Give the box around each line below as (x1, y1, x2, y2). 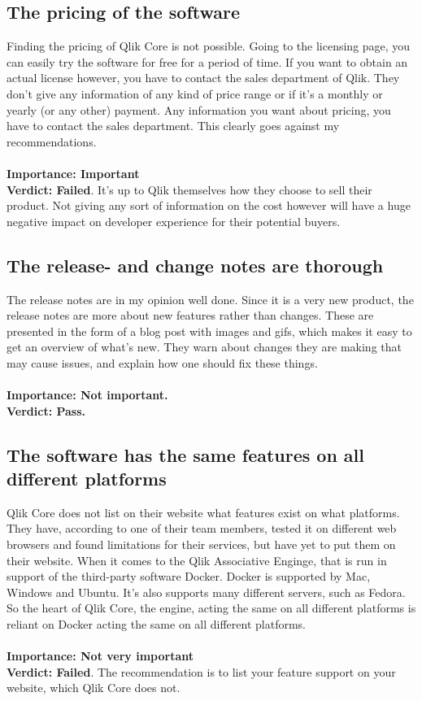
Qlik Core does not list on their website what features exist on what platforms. (7, 503, 400, 520)
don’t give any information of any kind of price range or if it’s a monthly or (7, 85, 383, 102)
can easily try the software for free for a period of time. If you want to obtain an (7, 53, 408, 70)
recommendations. (7, 133, 97, 150)
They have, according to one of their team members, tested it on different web (7, 520, 397, 537)
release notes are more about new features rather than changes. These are (7, 307, 374, 324)
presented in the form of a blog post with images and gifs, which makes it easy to (7, 322, 412, 339)
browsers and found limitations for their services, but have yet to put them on (7, 536, 396, 553)
